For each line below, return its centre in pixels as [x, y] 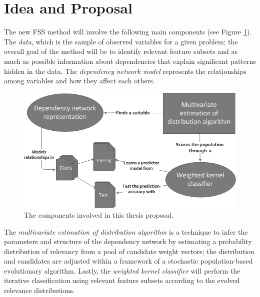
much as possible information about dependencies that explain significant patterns [130, 61]
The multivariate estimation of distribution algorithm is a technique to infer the [126, 231]
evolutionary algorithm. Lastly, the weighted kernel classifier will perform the [122, 270]
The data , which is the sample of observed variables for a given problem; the [121, 41]
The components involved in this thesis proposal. [99, 214]
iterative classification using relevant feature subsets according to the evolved [122, 280]
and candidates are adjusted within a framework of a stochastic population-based [128, 261]
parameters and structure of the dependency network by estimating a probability [128, 241]
